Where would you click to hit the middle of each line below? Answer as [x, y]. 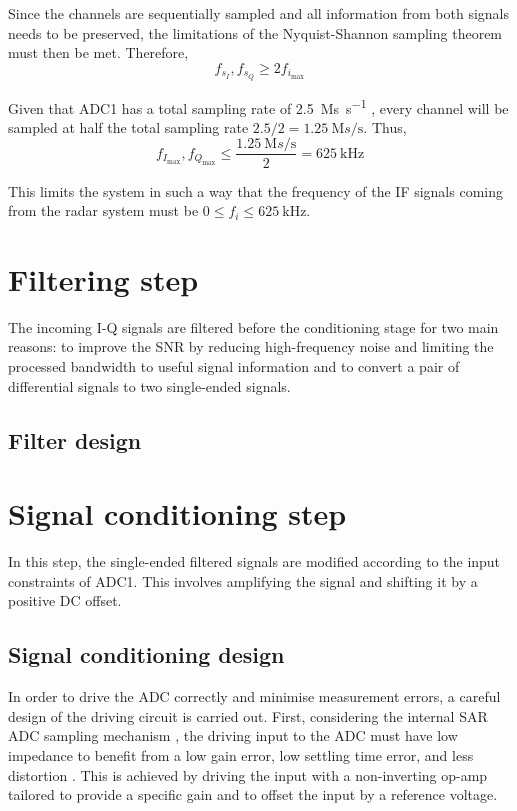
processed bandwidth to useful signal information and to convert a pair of [234, 366]
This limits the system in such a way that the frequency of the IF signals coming [255, 190]
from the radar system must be [103, 210]
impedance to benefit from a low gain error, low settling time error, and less [241, 754]
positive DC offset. [65, 600]
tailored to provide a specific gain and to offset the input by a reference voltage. [253, 794]
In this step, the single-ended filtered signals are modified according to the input [254, 561]
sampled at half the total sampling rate [128, 126]
